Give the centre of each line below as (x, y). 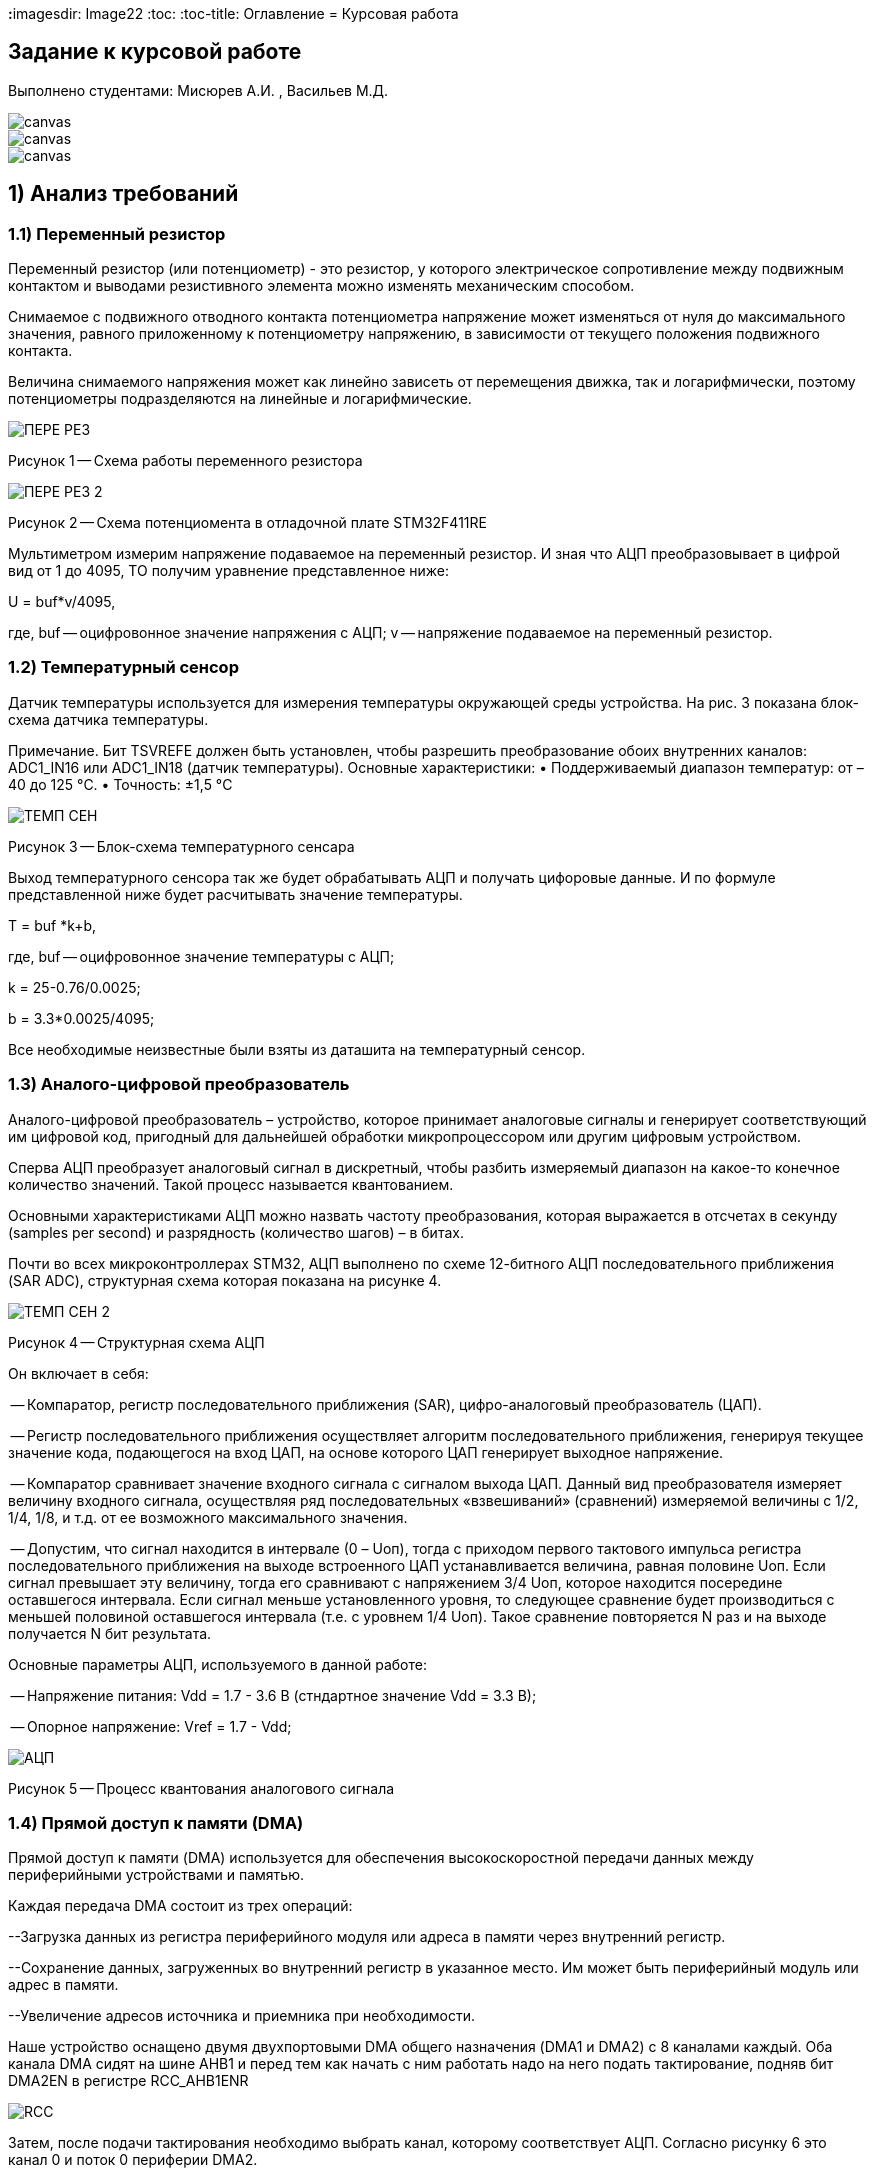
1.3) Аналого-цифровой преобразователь (179, 1084)
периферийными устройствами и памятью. (156, 1875)
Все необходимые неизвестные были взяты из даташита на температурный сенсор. (297, 1049)
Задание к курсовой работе (155, 52)
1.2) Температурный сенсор (123, 667)
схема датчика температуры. (108, 719)
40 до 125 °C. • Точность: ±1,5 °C (120, 784)
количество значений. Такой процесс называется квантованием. (231, 1184)
